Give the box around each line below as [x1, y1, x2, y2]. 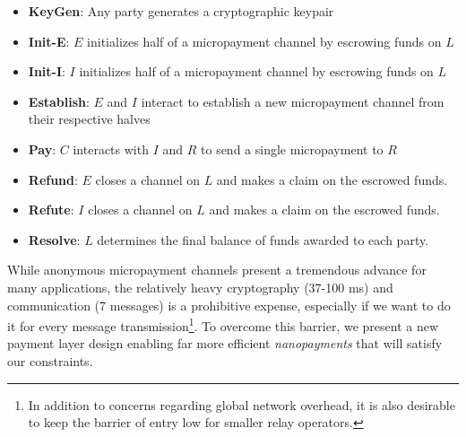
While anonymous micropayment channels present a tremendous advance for [7, 260, 427, 279]
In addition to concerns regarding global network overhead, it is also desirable [28, 395, 455, 414]
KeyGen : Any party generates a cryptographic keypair [28, 2, 334, 20]
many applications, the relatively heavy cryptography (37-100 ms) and [7, 277, 393, 296]
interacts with [73, 139, 149, 158]
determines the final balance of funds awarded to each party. [97, 230, 429, 249]
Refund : [28, 170, 78, 188]
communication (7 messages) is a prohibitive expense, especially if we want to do [7, 295, 451, 314]
